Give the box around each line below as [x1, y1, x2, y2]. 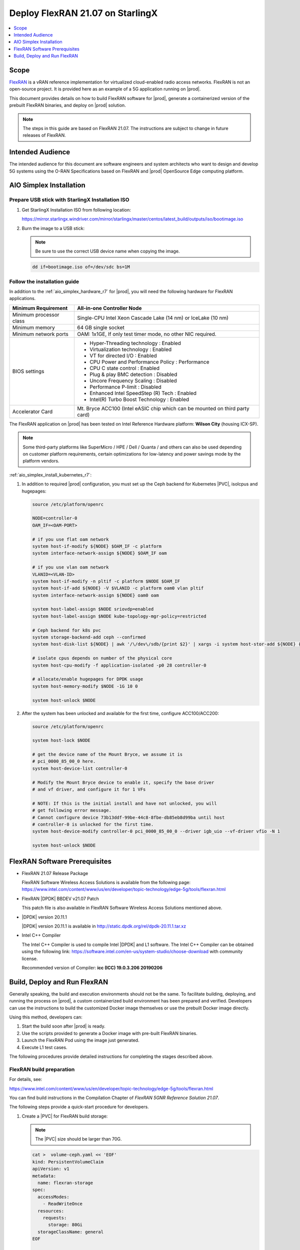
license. [21, 955, 38, 961]
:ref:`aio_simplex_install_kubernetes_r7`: [9, 471, 92, 477]
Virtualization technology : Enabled [89, 345, 172, 352]
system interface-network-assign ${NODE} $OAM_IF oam [32, 550, 167, 556]
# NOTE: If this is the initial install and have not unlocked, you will [32, 800, 217, 806]
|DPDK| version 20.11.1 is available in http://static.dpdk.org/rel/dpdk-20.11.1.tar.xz [21, 923, 186, 929]
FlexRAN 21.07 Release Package [21, 870, 88, 876]
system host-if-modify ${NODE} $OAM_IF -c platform [32, 543, 162, 549]
